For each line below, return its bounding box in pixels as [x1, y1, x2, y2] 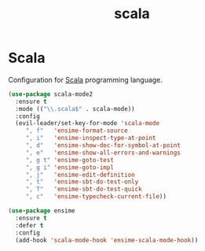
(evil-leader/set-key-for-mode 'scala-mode [15, 120, 159, 127]
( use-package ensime [8, 207, 76, 215]
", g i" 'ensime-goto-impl [25, 163, 114, 172]
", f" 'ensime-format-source [25, 127, 128, 135]
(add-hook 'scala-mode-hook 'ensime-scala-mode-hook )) [15, 236, 199, 244]
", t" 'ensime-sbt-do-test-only [25, 178, 139, 186]
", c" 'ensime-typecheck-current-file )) [25, 193, 167, 201]
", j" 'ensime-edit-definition [25, 171, 135, 179]
